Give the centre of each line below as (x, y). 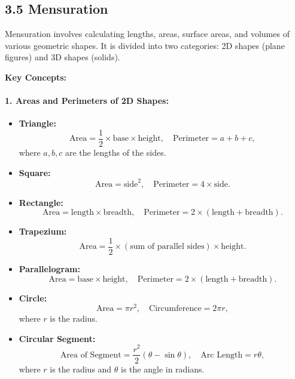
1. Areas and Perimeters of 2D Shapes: (87, 101)
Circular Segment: (57, 338)
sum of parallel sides (167, 247)
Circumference (175, 309)
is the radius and (81, 369)
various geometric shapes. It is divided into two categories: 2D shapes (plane (145, 45)
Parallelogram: (49, 268)
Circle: (33, 298)
